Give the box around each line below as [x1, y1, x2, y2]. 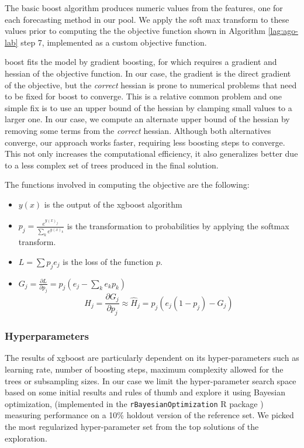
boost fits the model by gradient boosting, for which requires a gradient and [5, 56, 277, 68]
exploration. [5, 432, 47, 444]
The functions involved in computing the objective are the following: [5, 178, 250, 191]
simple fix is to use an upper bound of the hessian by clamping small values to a [5, 101, 292, 113]
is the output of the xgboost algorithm [44, 198, 182, 210]
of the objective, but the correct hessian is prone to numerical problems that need [5, 78, 297, 91]
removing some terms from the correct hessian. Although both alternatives [5, 124, 271, 136]
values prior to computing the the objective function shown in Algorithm [5, 25, 265, 37]
